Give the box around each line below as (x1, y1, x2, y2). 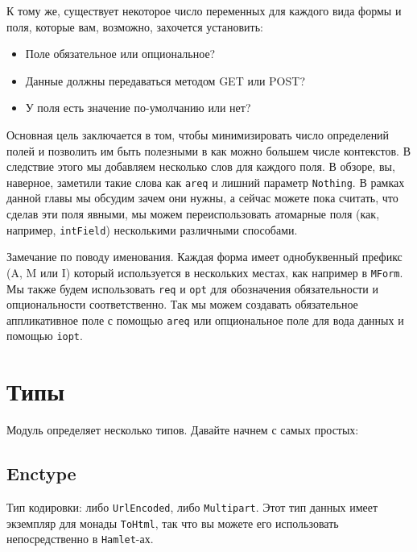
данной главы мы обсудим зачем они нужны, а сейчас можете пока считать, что (6, 189, 398, 206)
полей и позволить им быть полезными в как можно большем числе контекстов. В (6, 142, 411, 159)
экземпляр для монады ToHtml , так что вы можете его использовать (6, 514, 339, 531)
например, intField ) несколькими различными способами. (6, 221, 298, 238)
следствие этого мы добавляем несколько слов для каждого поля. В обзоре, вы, (6, 158, 395, 175)
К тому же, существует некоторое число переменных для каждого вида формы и (6, 2, 402, 19)
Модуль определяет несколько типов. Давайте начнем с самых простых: (6, 421, 359, 438)
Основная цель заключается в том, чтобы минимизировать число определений (6, 126, 390, 143)
